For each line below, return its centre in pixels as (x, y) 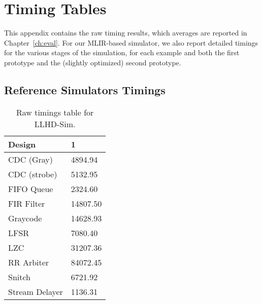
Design (22, 144)
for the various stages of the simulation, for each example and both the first (122, 52)
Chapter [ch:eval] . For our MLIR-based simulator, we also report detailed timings (131, 42)
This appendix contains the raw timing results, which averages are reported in (126, 33)
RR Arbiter (29, 262)
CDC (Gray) (30, 159)
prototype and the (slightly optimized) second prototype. (93, 62)
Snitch (20, 277)
